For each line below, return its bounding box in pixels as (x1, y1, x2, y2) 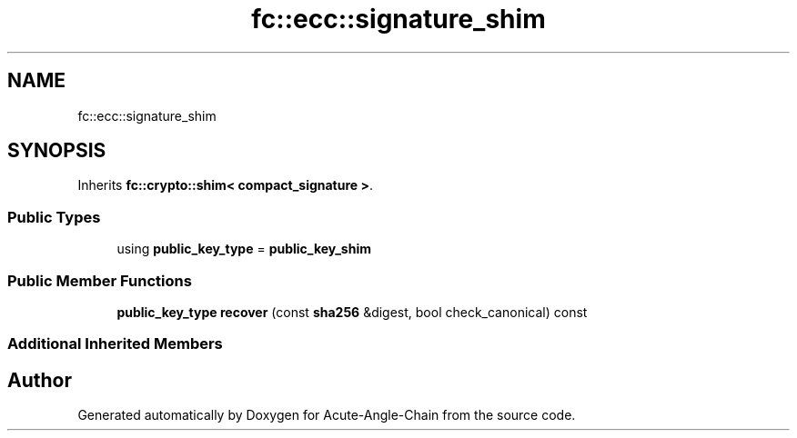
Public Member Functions (7, 271, 192, 290)
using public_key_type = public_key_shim (116, 241, 371, 257)
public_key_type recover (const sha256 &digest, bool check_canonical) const (116, 304, 588, 320)
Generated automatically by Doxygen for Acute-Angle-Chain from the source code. (77, 407, 576, 423)
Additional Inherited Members (7, 334, 223, 353)
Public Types (7, 207, 101, 226)
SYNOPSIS (7, 139, 106, 163)
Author (7, 368, 72, 392)
